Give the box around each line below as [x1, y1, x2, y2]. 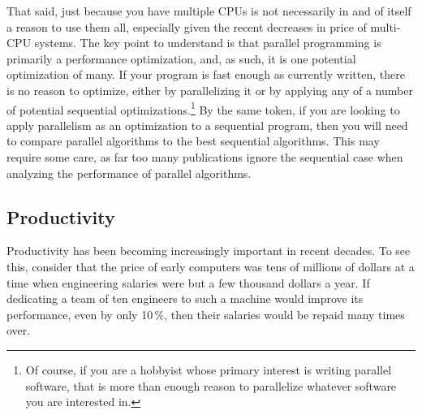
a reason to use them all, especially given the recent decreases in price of [6, 18, 367, 35]
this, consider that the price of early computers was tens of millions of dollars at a [6, 257, 415, 275]
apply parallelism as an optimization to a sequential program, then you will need [6, 116, 408, 133]
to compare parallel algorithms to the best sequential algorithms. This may [6, 132, 380, 149]
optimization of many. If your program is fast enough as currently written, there [6, 66, 405, 83]
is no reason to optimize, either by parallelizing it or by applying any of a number [6, 81, 413, 98]
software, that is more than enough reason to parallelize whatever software [25, 377, 397, 394]
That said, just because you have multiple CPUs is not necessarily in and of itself [6, 2, 411, 19]
